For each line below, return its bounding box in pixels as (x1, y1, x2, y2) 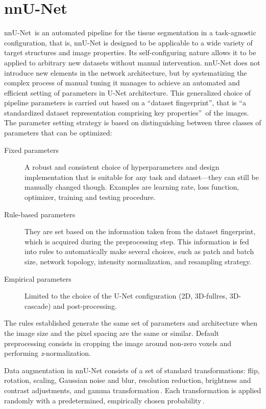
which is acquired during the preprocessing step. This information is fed (25, 236, 249, 246)
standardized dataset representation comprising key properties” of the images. (4, 107, 249, 118)
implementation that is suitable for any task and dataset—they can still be (25, 171, 259, 182)
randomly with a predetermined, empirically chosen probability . (4, 395, 205, 405)
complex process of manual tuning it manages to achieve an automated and (4, 77, 240, 88)
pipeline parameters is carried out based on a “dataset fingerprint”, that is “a (4, 97, 246, 108)
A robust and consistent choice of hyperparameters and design (25, 162, 220, 172)
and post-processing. (53, 300, 117, 311)
